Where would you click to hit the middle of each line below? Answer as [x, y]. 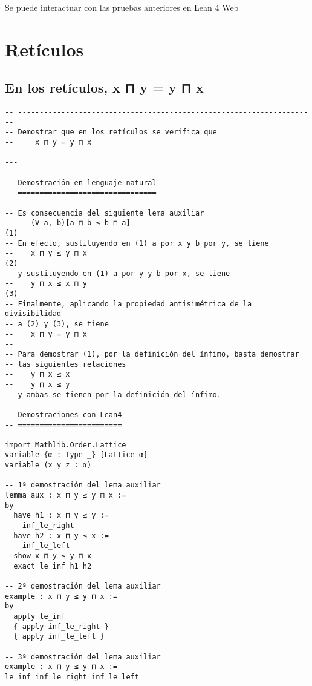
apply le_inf [40, 616]
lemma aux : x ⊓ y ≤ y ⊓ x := [66, 496]
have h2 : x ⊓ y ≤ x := [61, 536]
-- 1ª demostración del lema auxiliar [83, 485]
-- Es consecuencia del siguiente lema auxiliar [105, 213]
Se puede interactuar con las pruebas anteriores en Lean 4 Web [122, 7]
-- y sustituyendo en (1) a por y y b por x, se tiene [118, 273]
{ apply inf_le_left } [59, 637]
